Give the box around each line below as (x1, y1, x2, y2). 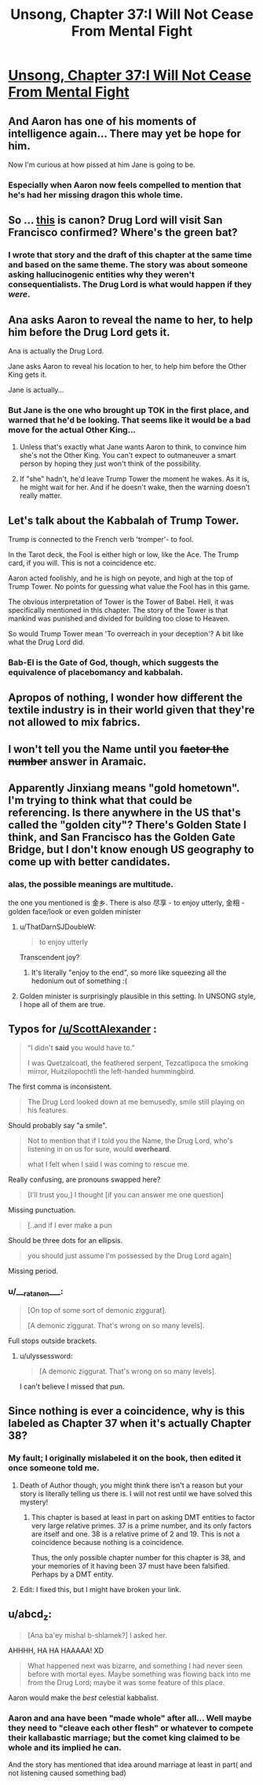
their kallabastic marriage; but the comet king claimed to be (8, 1732, 241, 1743)
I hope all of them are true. (19, 999, 106, 1009)
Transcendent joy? (19, 952, 80, 961)
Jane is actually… (8, 385, 64, 395)
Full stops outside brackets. (8, 1336, 97, 1345)
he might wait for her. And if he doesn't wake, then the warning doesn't (19, 482, 250, 492)
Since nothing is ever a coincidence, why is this (8, 1404, 246, 1418)
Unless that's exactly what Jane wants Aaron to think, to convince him (19, 442, 247, 452)
